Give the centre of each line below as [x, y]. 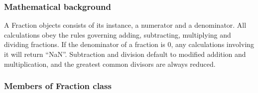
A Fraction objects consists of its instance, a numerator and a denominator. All [125, 25]
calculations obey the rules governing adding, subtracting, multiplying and [118, 34]
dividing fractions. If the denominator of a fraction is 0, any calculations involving [129, 44]
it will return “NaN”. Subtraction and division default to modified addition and [125, 54]
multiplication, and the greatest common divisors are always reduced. [110, 64]
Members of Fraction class [58, 86]
